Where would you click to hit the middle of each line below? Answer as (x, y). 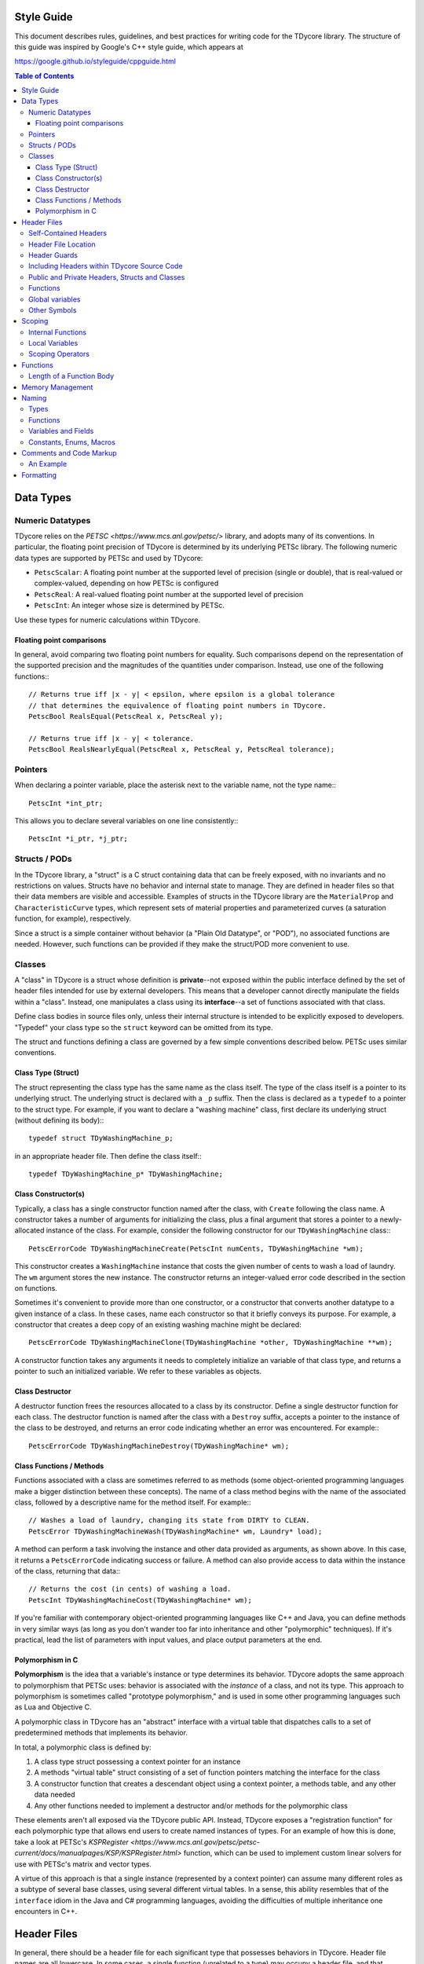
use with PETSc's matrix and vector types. (83, 1864)
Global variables (55, 299)
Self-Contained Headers (68, 233)
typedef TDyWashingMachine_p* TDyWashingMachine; (126, 1174)
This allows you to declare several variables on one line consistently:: (126, 821)
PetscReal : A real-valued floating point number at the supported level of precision (169, 594)
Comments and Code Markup (69, 453)
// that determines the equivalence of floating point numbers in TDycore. (177, 705)
